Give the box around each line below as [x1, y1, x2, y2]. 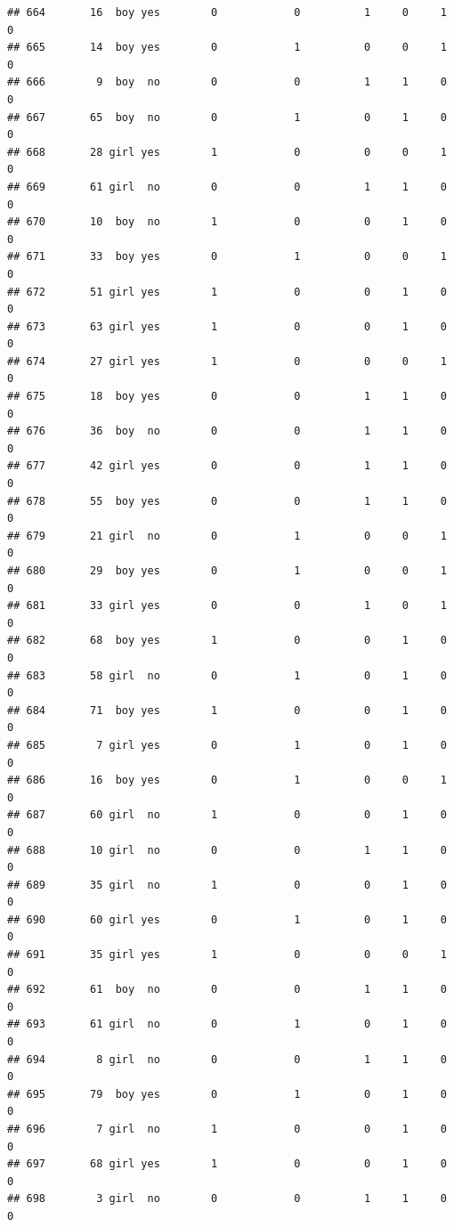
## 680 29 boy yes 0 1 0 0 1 [7, 565, 447, 577]
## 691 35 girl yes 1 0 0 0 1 [7, 948, 447, 962]
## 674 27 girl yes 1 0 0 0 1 [7, 354, 447, 368]
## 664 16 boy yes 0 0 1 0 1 [7, 6, 447, 19]
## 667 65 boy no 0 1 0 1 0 [7, 110, 447, 124]
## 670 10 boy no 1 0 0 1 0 [7, 215, 447, 229]
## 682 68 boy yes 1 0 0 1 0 [7, 634, 447, 647]
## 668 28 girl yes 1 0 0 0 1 [7, 145, 447, 158]
